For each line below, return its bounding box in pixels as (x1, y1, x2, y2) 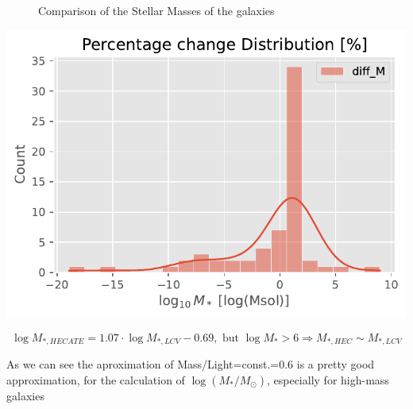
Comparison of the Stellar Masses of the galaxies (38, 2, 275, 18)
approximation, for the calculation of (6, 371, 185, 388)
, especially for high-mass (266, 371, 389, 388)
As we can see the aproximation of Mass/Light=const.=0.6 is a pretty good (6, 356, 375, 372)
